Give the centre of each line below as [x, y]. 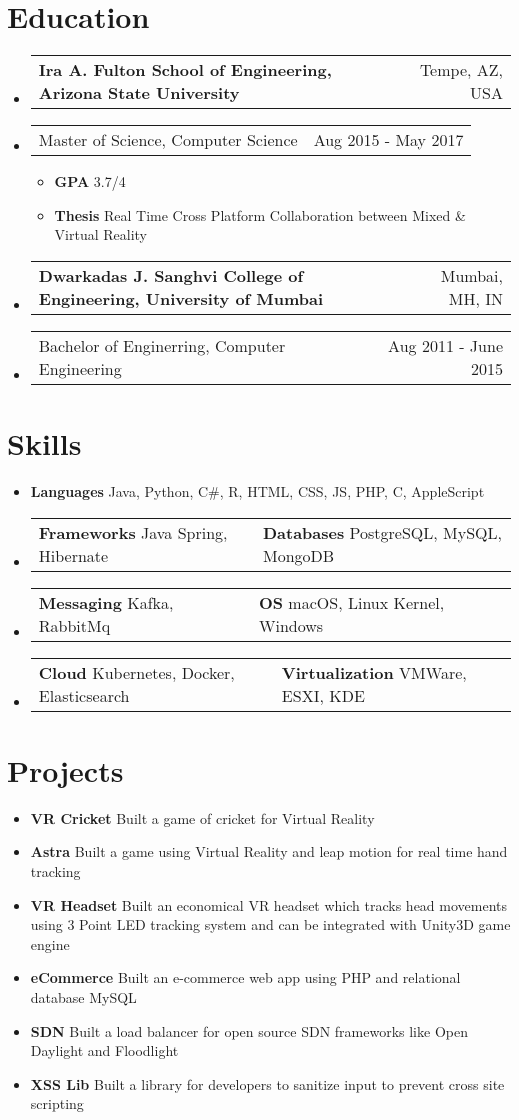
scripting [57, 1103]
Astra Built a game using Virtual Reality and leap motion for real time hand [269, 851]
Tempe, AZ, [461, 70]
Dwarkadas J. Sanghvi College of [171, 275]
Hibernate [73, 555]
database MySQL [83, 996]
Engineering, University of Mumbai [181, 298]
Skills [44, 443]
